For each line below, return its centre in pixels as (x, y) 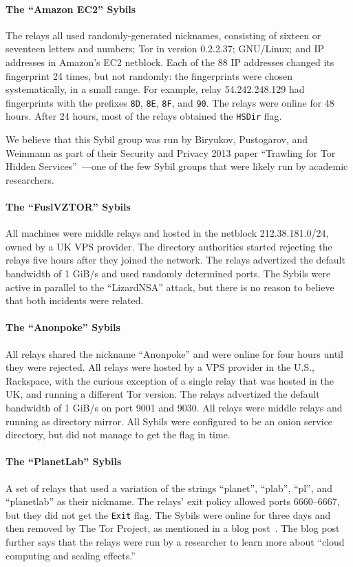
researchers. (30, 179)
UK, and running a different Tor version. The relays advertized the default (163, 394)
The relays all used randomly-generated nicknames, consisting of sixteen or (163, 35)
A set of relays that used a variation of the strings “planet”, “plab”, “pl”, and (169, 488)
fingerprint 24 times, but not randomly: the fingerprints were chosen (149, 75)
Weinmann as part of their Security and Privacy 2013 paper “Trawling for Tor (171, 152)
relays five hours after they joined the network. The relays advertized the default (175, 260)
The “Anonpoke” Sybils (63, 327)
